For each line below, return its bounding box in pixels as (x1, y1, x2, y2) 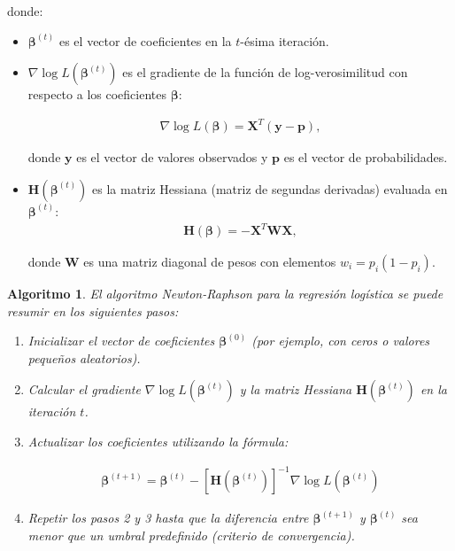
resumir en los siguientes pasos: (7, 301, 179, 320)
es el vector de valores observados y (76, 148, 268, 167)
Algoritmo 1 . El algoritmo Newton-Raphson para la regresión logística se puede (7, 284, 443, 303)
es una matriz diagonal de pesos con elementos (83, 252, 336, 271)
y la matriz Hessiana (239, 380, 352, 399)
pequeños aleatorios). (27, 348, 141, 367)
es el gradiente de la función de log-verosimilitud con (122, 63, 408, 81)
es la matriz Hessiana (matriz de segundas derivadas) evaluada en (92, 179, 448, 198)
